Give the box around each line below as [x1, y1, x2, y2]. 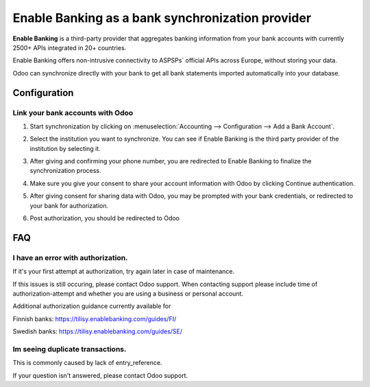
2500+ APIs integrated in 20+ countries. [12, 43, 127, 51]
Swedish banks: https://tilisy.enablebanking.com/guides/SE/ [12, 327, 183, 336]
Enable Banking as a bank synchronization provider [12, 10, 312, 25]
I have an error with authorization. [12, 253, 128, 262]
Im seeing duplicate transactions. [12, 344, 127, 353]
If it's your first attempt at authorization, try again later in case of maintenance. [12, 268, 235, 276]
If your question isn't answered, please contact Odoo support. [12, 371, 188, 379]
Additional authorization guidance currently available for [12, 302, 171, 310]
